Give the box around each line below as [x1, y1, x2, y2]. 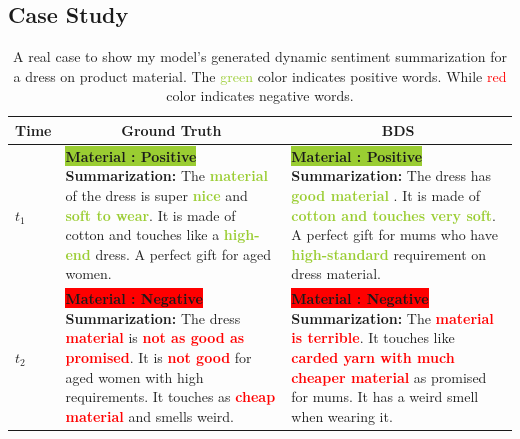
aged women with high [65, 366, 204, 387]
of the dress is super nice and [65, 185, 248, 206]
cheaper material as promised [291, 366, 487, 387]
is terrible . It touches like [291, 327, 455, 348]
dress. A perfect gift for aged [95, 243, 272, 264]
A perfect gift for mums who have [291, 224, 498, 245]
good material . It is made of [291, 185, 480, 206]
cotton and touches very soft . [291, 204, 496, 225]
